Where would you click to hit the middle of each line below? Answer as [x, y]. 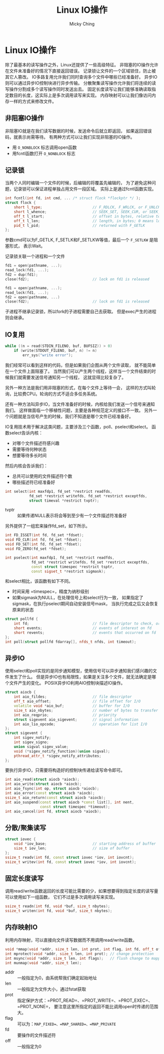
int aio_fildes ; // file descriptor [73, 697]
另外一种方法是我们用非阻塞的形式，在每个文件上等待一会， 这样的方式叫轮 [81, 387]
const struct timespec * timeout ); [75, 807]
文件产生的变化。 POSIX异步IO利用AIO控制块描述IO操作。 [67, 683]
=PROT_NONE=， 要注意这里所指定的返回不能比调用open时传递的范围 [88, 1007]
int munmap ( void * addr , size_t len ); [43, 963]
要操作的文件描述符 [37, 1035]
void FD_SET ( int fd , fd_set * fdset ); [43, 545]
